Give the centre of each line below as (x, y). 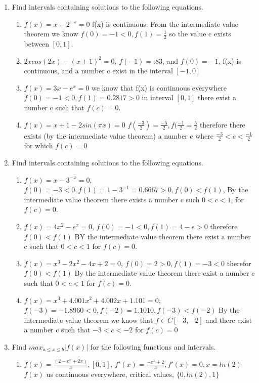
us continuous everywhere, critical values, (110, 374)
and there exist (229, 320)
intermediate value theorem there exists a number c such (112, 199)
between (36, 44)
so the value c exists (200, 34)
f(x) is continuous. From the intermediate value (165, 24)
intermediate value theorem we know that (89, 320)
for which (38, 145)
